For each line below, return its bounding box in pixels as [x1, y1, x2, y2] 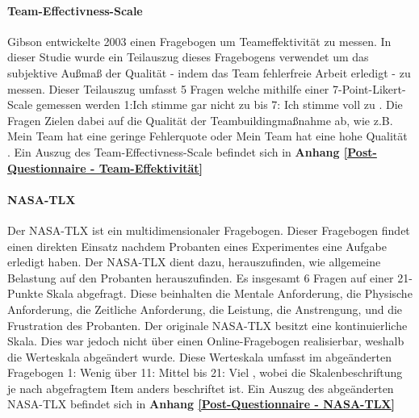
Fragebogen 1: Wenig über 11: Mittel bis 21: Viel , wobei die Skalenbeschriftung [7, 364, 403, 381]
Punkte [7, 285, 44, 302]
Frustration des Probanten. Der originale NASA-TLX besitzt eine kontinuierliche [7, 316, 408, 333]
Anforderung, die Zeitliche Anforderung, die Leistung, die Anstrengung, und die [7, 300, 403, 317]
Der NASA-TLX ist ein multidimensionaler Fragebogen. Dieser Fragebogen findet [7, 221, 410, 238]
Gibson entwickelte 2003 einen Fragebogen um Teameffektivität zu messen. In [7, 32, 392, 49]
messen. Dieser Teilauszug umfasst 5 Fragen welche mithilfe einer [7, 80, 329, 97]
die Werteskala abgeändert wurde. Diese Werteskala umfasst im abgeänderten [7, 348, 392, 365]
